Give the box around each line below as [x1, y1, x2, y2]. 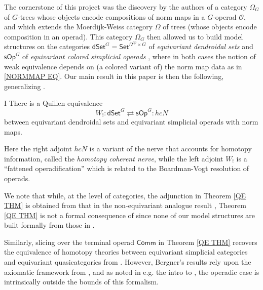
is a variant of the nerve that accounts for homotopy [89, 143, 252, 154]
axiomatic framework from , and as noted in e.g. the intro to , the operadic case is [4, 266, 259, 277]
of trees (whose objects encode [163, 21, 257, 32]
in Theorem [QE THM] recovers [158, 236, 257, 247]
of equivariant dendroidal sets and [148, 41, 253, 52]
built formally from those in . [4, 220, 95, 230]
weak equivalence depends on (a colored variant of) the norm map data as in [4, 61, 242, 71]
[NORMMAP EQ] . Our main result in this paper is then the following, [4, 71, 224, 81]
